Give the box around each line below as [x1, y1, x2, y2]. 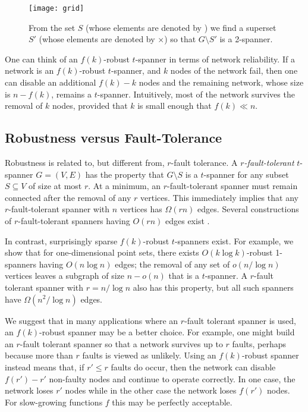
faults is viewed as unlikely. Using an [82, 349, 216, 361]
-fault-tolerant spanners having [18, 214, 130, 227]
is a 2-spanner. [219, 33, 273, 45]
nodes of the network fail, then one [170, 64, 298, 77]
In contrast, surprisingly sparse [5, 234, 118, 247]
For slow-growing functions [5, 395, 103, 408]
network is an [5, 64, 54, 77]
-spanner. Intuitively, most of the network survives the [97, 87, 295, 100]
